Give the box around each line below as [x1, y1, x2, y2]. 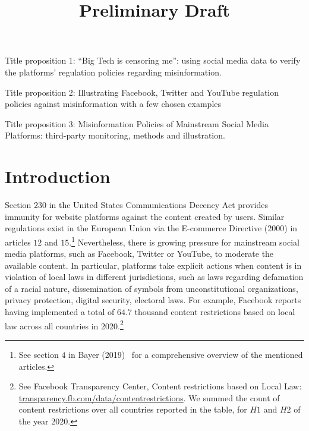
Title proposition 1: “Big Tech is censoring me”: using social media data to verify [5, 54, 301, 67]
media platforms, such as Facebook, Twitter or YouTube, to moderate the [5, 247, 274, 260]
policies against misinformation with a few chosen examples [5, 97, 222, 110]
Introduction [5, 164, 111, 188]
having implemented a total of [5, 306, 115, 318]
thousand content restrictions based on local [134, 306, 295, 318]
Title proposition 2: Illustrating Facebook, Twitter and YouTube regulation [5, 86, 279, 98]
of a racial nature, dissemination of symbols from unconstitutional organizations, [5, 282, 298, 294]
